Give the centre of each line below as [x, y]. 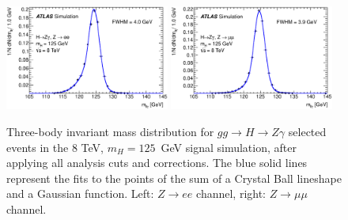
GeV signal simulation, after [229, 147]
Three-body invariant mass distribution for [110, 131]
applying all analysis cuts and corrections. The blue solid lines [157, 163]
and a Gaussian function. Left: [80, 193]
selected [307, 131]
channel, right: [231, 193]
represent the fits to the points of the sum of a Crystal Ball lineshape [174, 178]
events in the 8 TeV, [55, 147]
